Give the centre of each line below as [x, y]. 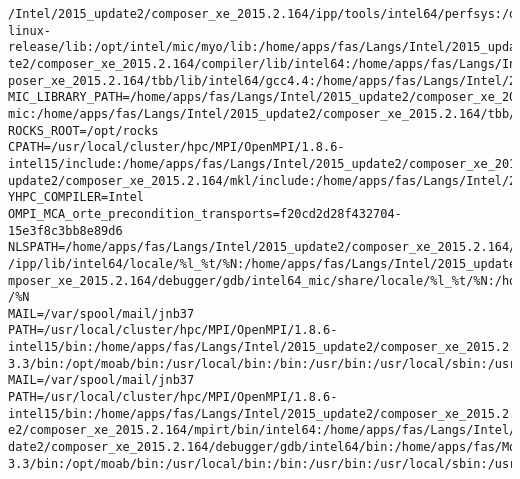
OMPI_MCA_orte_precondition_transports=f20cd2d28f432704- [205, 213]
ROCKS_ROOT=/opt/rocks [83, 130]
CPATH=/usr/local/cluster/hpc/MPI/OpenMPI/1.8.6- [176, 147]
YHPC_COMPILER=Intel [76, 197]
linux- [29, 30]
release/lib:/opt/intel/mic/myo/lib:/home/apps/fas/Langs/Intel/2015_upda [262, 47]
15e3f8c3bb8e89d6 [65, 230]
